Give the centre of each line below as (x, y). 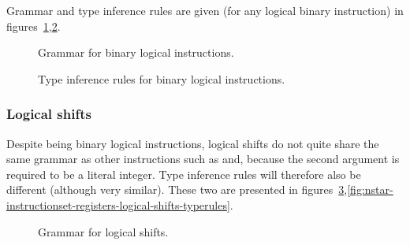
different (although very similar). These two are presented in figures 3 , (177, 189)
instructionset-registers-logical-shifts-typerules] (118, 204)
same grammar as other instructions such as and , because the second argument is (203, 159)
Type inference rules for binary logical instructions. (162, 78)
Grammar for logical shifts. (103, 231)
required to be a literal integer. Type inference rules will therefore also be (184, 174)
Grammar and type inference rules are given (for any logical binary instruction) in (205, 10)
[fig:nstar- (370, 189)
